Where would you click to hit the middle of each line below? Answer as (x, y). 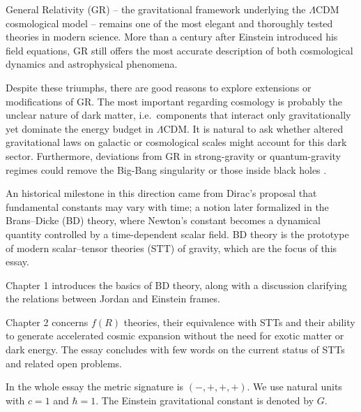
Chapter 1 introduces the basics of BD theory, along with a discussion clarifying (176, 285)
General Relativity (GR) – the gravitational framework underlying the (156, 9)
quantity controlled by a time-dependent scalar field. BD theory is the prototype (177, 234)
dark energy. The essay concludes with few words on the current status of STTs (175, 350)
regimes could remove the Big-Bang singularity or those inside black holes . (166, 169)
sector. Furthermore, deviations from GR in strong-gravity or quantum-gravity (173, 155)
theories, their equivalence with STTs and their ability (239, 322)
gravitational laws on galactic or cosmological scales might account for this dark (176, 142)
